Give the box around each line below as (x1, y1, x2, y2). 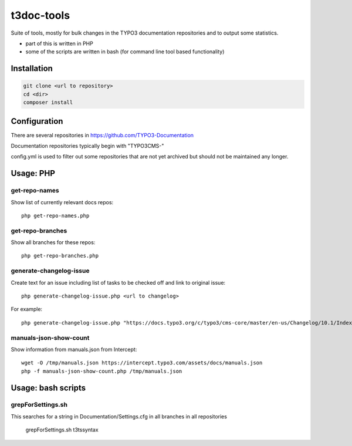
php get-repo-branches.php (21, 252, 99, 259)
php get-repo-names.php (21, 212, 90, 219)
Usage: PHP (11, 168, 55, 178)
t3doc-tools (11, 9, 70, 22)
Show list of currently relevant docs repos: (11, 198, 114, 205)
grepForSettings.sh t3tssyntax (25, 426, 99, 434)
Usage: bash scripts (11, 383, 86, 393)
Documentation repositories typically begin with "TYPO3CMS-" (11, 143, 164, 149)
